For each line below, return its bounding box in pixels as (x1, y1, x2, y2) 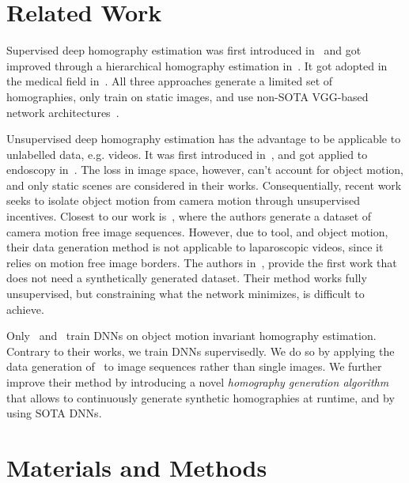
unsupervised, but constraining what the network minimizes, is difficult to (6, 285, 365, 302)
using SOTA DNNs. (6, 405, 102, 421)
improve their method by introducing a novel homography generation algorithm (6, 374, 389, 390)
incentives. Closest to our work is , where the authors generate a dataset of (6, 208, 372, 225)
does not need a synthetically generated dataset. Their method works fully (6, 270, 367, 286)
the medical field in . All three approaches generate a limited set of (6, 73, 333, 89)
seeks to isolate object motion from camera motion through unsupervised (6, 192, 360, 209)
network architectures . (6, 104, 119, 120)
